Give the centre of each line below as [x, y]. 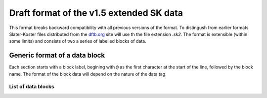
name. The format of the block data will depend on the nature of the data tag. [88, 74]
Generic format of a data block [57, 55]
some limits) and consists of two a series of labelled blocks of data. [78, 41]
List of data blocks [32, 87]
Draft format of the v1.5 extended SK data [96, 13]
